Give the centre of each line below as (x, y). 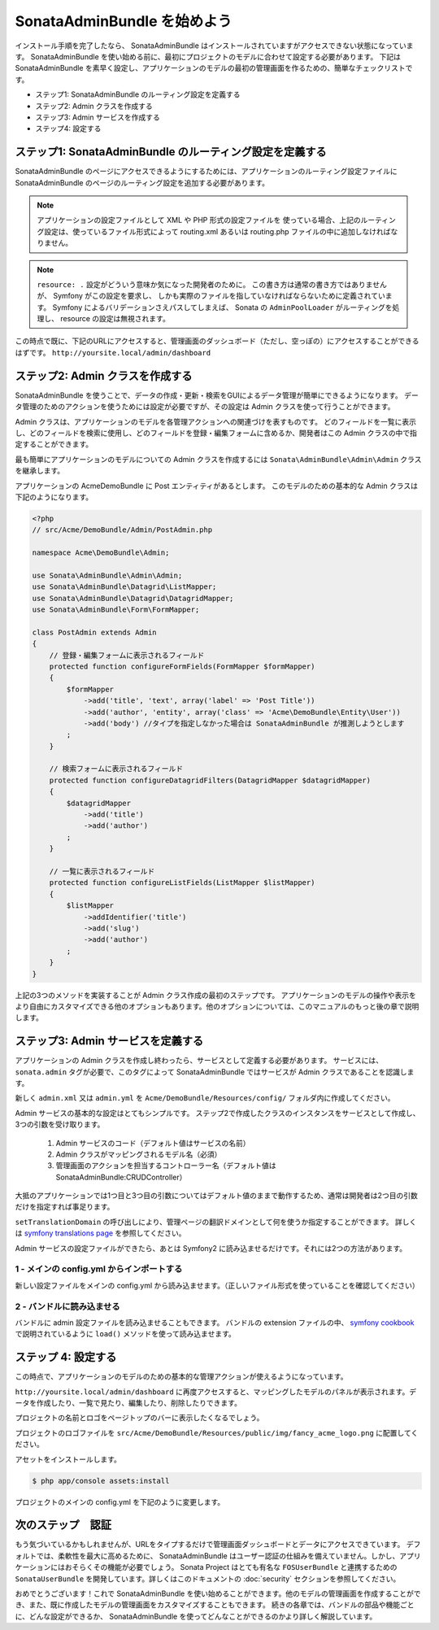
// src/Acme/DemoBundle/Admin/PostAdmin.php (122, 530)
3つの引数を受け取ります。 (60, 1124)
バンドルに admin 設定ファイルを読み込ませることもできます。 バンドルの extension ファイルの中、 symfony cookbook (215, 1323)
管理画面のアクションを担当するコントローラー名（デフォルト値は (166, 1166)
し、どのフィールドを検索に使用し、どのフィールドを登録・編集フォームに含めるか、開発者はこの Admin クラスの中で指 (216, 433)
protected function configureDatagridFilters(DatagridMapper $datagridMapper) (210, 780)
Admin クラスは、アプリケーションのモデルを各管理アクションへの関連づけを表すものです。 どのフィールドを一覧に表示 (216, 421)
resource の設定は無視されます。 (115, 319)
